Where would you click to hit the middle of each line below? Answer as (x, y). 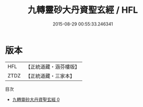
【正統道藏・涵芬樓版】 (53, 67)
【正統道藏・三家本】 (50, 76)
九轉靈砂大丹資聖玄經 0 (36, 99)
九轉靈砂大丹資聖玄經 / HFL (83, 10)
